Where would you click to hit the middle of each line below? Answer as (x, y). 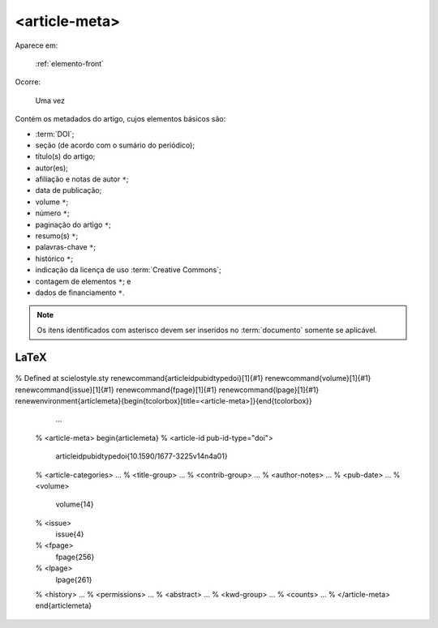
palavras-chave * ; (66, 247)
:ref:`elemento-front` (70, 63)
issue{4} (70, 534)
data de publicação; (69, 190)
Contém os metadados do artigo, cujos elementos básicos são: (120, 119)
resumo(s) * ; (57, 236)
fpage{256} (75, 557)
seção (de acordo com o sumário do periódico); (115, 145)
